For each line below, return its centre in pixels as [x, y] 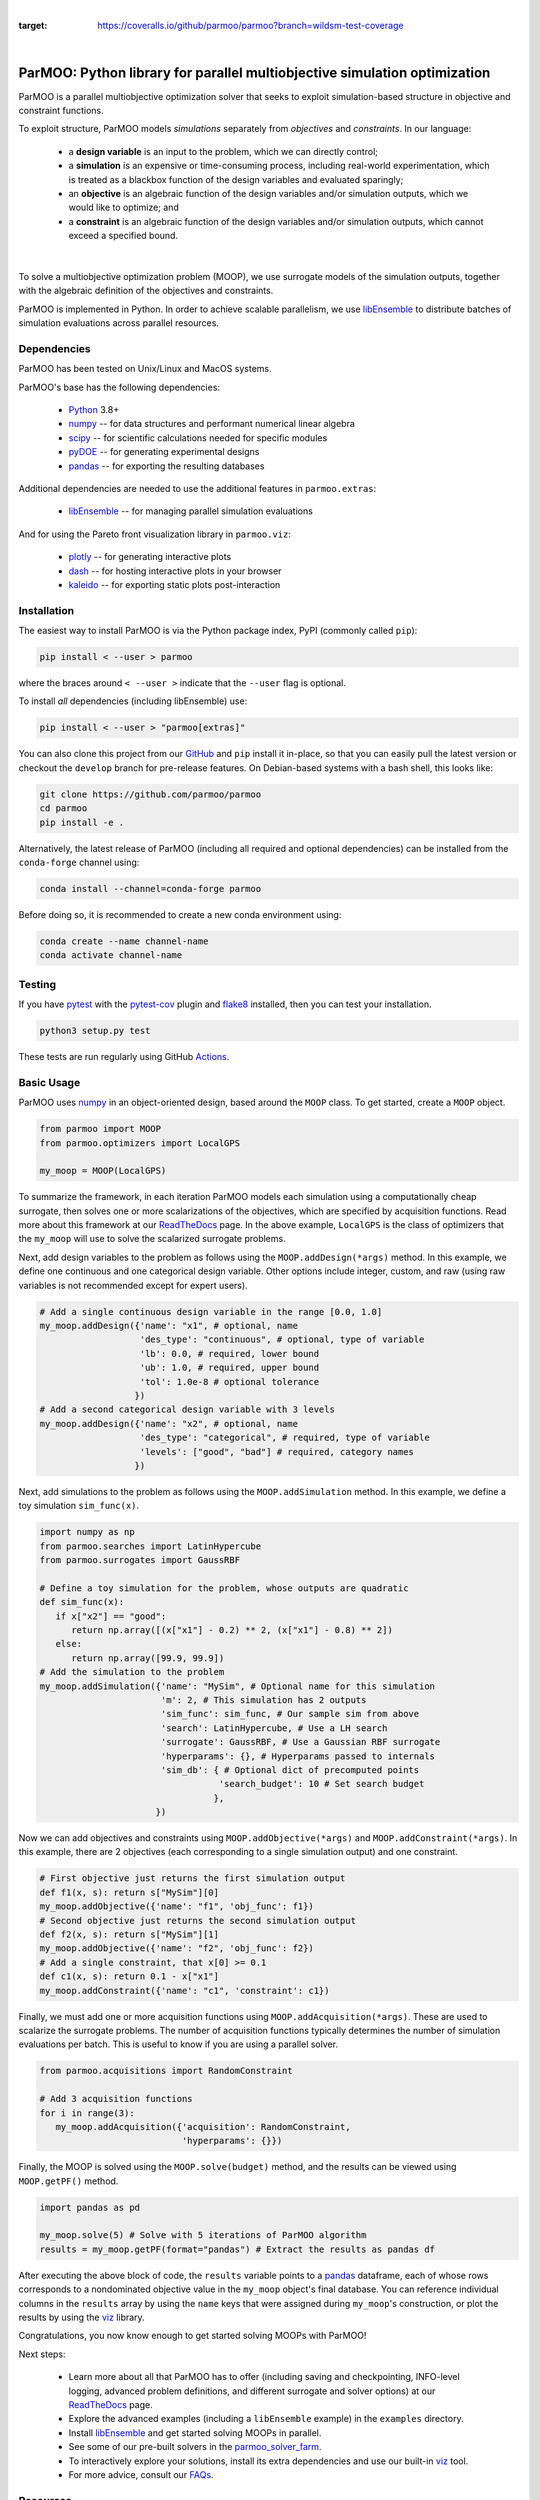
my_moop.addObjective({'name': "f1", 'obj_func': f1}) [176, 1906]
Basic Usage [49, 1082]
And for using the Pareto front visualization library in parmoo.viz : [155, 534]
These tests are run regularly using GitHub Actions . [124, 1057]
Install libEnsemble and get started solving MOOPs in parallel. [195, 2432]
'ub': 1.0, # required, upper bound [229, 1368]
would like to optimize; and [123, 207]
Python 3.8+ [94, 410]
